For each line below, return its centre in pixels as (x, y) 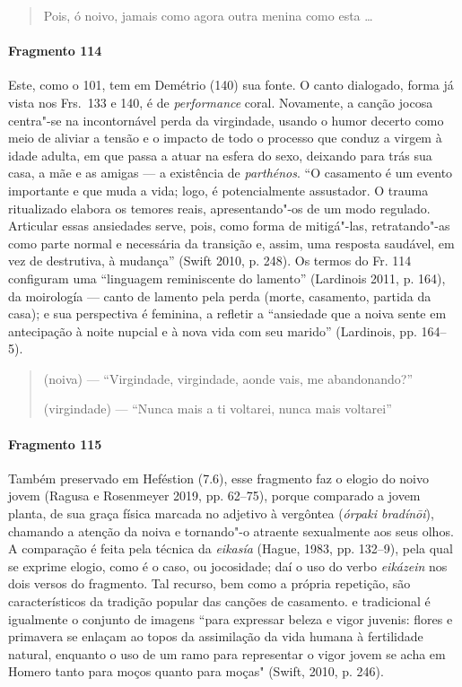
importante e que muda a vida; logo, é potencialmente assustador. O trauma (218, 190)
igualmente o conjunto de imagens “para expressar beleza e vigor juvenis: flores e (231, 618)
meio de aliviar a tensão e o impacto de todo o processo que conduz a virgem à (225, 138)
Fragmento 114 (55, 51)
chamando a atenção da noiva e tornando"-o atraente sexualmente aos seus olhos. (231, 530)
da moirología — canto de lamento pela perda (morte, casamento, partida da (220, 296)
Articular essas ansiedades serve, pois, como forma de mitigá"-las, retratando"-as (229, 226)
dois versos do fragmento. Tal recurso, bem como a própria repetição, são (209, 583)
